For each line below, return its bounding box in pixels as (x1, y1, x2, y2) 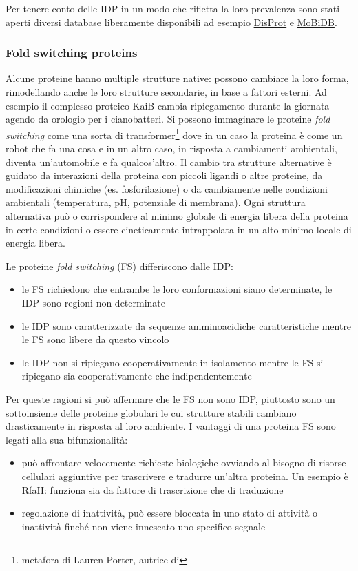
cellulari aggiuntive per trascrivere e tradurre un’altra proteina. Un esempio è (21, 468, 348, 483)
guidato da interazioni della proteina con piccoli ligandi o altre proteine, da (6, 168, 323, 183)
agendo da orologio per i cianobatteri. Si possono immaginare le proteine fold (6, 112, 330, 126)
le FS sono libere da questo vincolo (21, 332, 169, 346)
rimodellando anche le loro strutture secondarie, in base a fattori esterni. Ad (6, 85, 327, 98)
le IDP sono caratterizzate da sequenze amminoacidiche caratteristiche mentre (21, 318, 352, 333)
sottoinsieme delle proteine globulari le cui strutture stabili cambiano (6, 405, 297, 419)
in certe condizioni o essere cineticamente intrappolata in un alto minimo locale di (6, 222, 352, 236)
